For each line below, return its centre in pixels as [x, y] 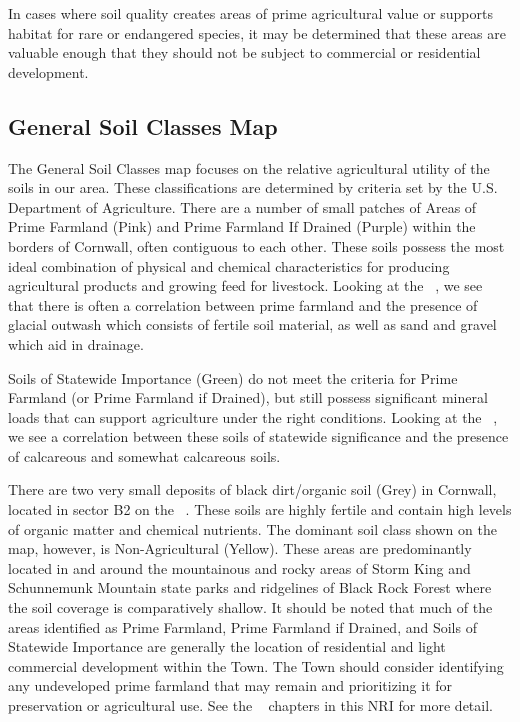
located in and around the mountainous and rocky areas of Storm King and [239, 567]
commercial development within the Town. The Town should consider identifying [256, 665]
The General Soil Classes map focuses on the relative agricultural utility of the [249, 167]
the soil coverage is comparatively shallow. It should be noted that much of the [250, 607]
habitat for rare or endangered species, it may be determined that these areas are [257, 32]
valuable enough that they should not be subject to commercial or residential [244, 52]
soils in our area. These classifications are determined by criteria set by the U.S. [253, 187]
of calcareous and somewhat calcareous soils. [144, 455]
